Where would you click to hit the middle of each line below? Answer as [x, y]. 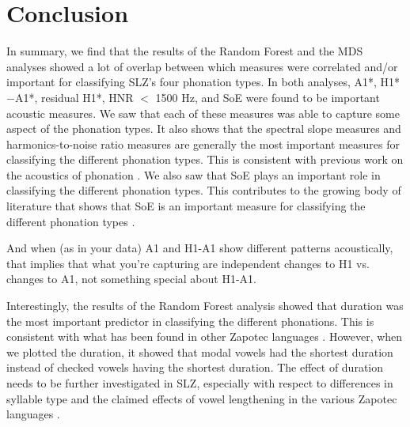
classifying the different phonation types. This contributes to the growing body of [204, 190]
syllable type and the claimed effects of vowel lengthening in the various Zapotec [202, 398]
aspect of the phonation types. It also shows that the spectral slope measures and [204, 128]
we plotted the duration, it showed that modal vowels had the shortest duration [200, 351]
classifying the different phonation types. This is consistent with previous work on [205, 159]
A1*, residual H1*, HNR [74, 97]
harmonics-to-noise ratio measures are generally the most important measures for [203, 144]
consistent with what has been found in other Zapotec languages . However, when [205, 336]
